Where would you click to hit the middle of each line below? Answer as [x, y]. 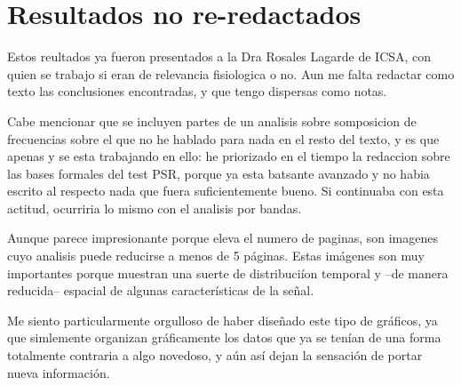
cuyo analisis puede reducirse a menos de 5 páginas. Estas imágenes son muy [216, 256]
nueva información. [59, 372]
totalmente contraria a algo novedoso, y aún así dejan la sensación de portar [215, 355]
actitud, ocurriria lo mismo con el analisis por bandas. [155, 208]
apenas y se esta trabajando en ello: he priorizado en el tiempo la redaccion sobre [229, 156]
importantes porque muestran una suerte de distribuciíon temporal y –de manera [228, 273]
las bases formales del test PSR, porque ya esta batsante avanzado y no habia [219, 173]
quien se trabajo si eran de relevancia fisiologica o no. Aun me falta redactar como [231, 73]
